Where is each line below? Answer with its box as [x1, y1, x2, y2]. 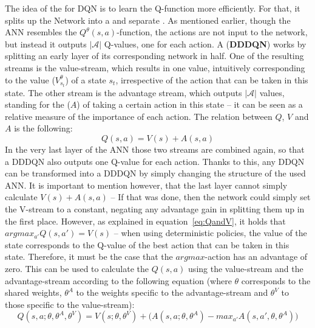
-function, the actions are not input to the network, [117, 26, 308, 38]
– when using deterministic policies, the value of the [113, 226, 307, 239]
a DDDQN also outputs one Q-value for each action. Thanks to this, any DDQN [5, 155, 305, 167]
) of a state [65, 73, 106, 86]
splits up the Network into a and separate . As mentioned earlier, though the [5, 13, 291, 26]
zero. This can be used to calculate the [5, 262, 149, 274]
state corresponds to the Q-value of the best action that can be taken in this [5, 238, 290, 251]
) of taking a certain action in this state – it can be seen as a [76, 98, 303, 111]
